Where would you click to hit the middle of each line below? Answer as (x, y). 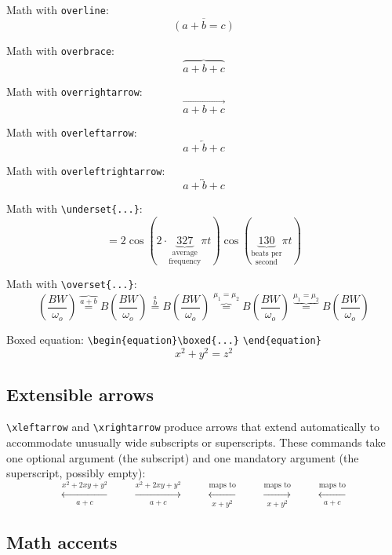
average (185, 252)
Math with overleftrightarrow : (86, 170)
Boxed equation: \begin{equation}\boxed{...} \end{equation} (164, 340)
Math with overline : (58, 9)
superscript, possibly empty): (76, 473)
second (267, 262)
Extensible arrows (80, 394)
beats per (267, 253)
